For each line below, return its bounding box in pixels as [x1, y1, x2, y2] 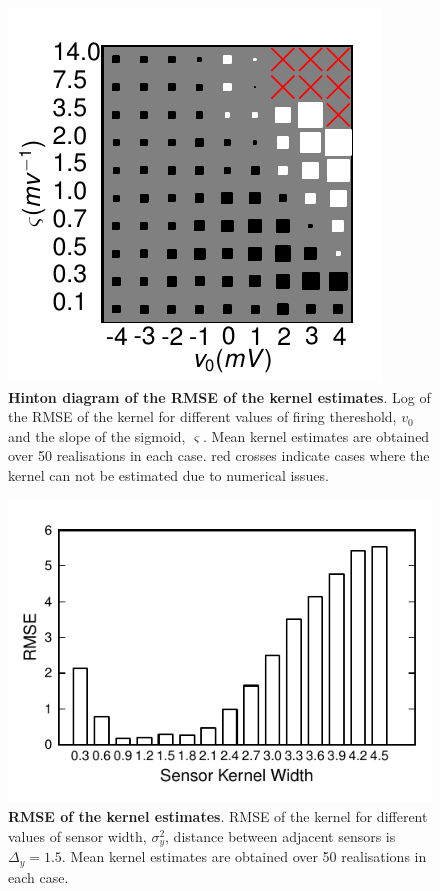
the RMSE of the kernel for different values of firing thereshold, [8, 406, 397, 427]
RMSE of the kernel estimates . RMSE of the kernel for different [8, 806, 428, 826]
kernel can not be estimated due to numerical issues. [8, 464, 329, 485]
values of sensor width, [8, 825, 147, 846]
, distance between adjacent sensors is [165, 825, 396, 846]
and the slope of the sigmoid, [8, 425, 186, 446]
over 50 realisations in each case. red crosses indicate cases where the [8, 445, 430, 466]
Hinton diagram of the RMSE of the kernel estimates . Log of [8, 386, 431, 407]
